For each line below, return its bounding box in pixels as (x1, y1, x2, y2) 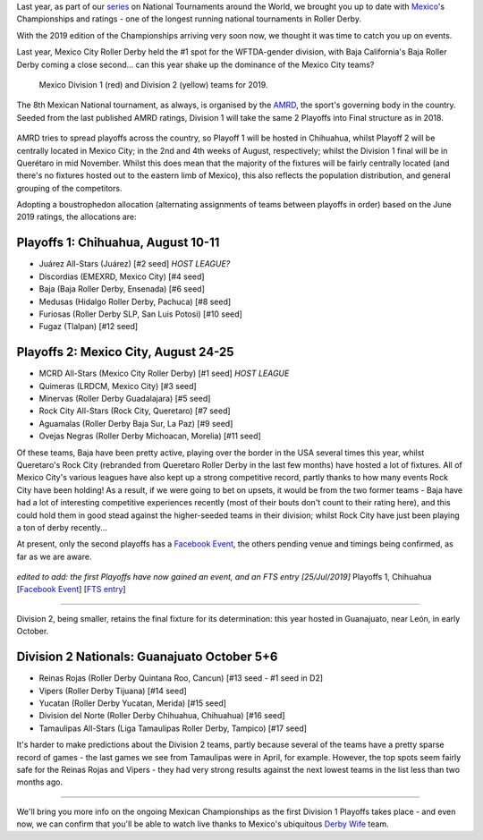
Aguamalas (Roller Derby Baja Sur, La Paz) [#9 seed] (38, 418, 233, 428)
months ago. (16, 776, 63, 787)
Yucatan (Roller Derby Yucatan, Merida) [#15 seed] (38, 698, 227, 708)
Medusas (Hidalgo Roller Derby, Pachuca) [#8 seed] (38, 296, 232, 307)
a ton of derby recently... (16, 522, 107, 532)
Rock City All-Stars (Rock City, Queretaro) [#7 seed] (38, 405, 232, 416)
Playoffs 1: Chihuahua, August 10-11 (16, 235, 220, 250)
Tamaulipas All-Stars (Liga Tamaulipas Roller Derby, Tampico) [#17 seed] (38, 723, 308, 734)
